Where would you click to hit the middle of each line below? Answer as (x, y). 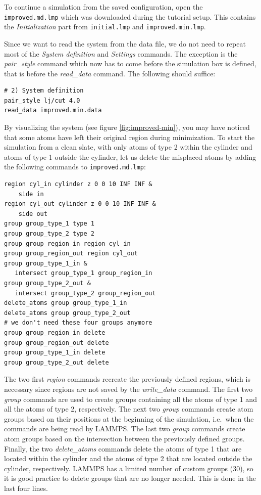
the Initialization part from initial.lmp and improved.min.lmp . (105, 27)
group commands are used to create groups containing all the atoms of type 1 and (130, 399)
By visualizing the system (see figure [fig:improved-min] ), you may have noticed (127, 127)
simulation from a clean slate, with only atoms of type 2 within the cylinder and (128, 147)
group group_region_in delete (55, 333)
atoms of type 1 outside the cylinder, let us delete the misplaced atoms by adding (130, 156)
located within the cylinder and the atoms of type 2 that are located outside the (128, 458)
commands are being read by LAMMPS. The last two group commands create (125, 429)
